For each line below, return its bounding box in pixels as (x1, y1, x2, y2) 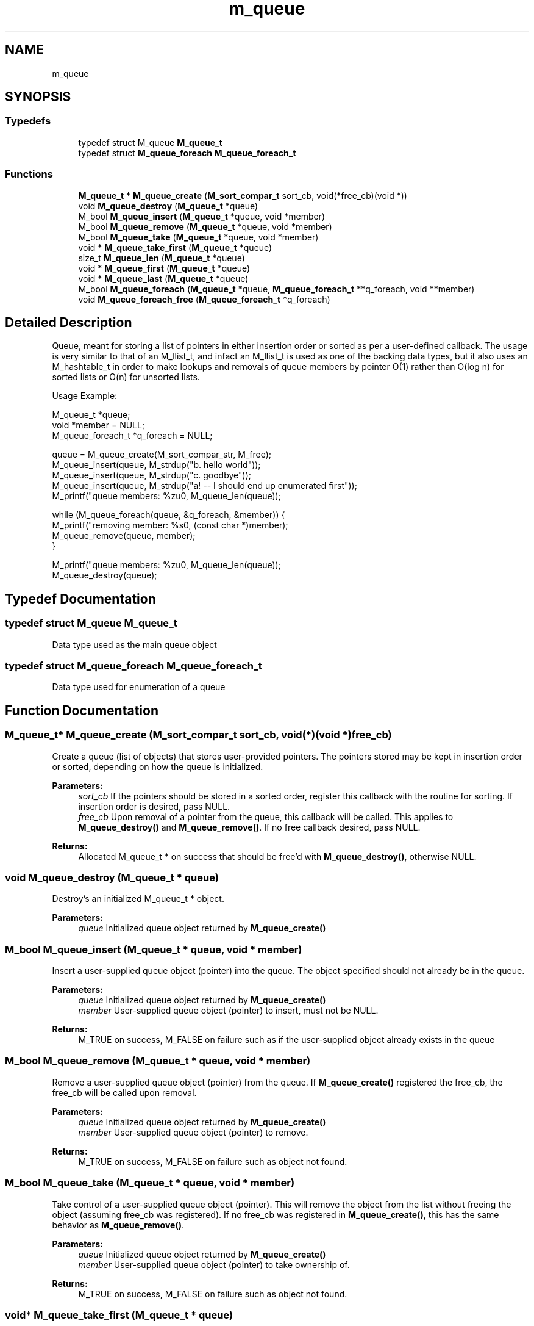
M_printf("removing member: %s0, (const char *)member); (52, 520, 288, 531)
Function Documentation (5, 702, 158, 718)
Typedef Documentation (5, 591, 156, 607)
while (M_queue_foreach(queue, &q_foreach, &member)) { (52, 510, 285, 521)
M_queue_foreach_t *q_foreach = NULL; (52, 430, 213, 441)
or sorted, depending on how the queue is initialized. (52, 761, 263, 772)
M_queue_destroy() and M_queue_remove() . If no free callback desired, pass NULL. (78, 821, 421, 832)
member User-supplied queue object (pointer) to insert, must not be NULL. (78, 1005, 379, 1016)
